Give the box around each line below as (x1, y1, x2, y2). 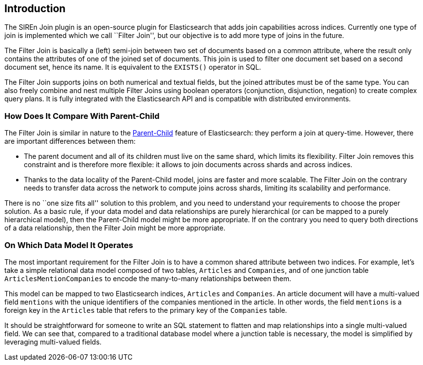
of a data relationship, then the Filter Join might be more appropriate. (4, 224, 225, 232)
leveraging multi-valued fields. (4, 337, 102, 346)
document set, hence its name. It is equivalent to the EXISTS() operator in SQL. (4, 63, 261, 72)
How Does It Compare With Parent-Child (4, 111, 160, 121)
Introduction (4, 2, 66, 15)
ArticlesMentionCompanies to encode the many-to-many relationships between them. (4, 274, 292, 283)
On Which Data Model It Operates (4, 240, 133, 250)
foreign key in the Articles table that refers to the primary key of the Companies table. (4, 306, 287, 314)
